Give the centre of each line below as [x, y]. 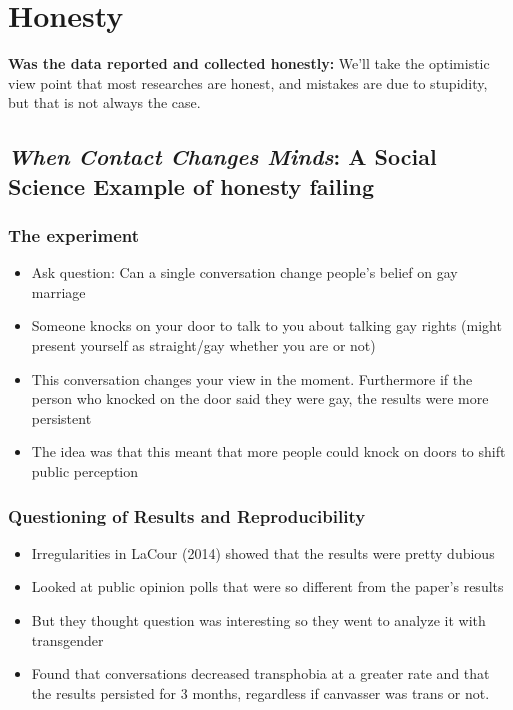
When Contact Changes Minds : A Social [222, 156]
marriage [58, 291]
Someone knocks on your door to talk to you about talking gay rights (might [266, 325]
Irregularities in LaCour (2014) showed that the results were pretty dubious [263, 552]
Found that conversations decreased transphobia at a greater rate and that [260, 673]
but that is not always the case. [104, 102]
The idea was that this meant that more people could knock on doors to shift [268, 451]
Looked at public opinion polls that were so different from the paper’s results [267, 586]
